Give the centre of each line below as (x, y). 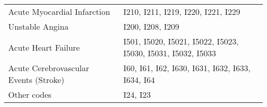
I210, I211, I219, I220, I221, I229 (182, 12)
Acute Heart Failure (44, 47)
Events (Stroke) (36, 80)
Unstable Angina (39, 26)
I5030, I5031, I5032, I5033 (170, 53)
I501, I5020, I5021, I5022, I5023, (181, 41)
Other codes (30, 94)
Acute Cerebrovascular (49, 68)
